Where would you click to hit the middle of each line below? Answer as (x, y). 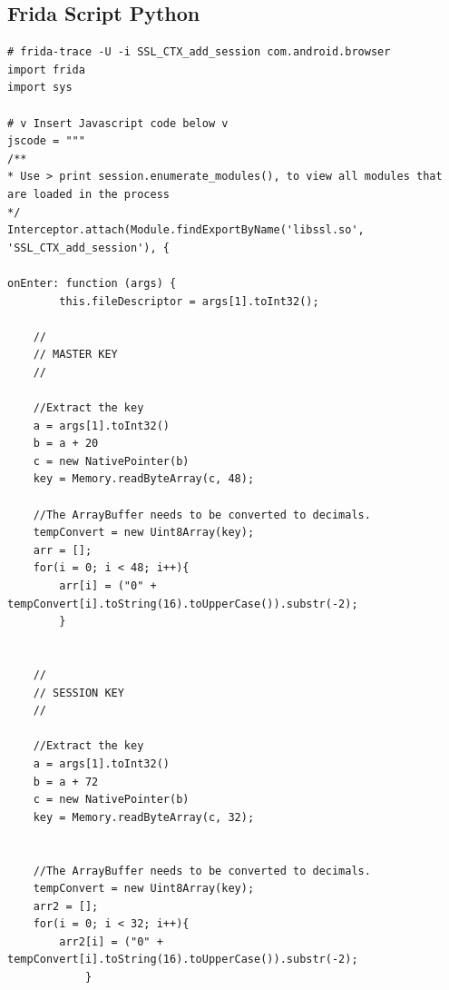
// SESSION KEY (78, 693)
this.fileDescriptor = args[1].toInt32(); (189, 301)
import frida (46, 69)
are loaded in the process (88, 194)
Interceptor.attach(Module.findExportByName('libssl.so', (186, 230)
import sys (40, 88)
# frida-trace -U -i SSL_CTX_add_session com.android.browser (199, 52)
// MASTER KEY (75, 355)
